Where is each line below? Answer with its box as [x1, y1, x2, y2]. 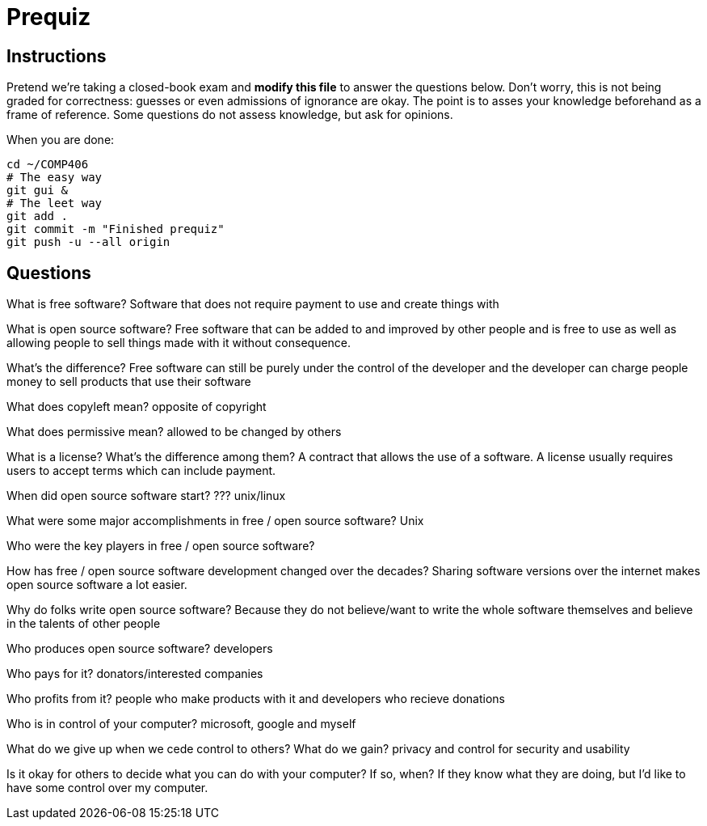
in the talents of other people [6, 616, 161, 631]
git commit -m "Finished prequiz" [6, 222, 225, 236]
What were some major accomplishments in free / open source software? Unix [6, 514, 424, 528]
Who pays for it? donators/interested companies [6, 667, 263, 681]
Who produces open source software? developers [6, 642, 273, 656]
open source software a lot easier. [6, 578, 187, 592]
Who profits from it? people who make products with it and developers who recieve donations [6, 692, 506, 706]
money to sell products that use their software [6, 375, 251, 389]
